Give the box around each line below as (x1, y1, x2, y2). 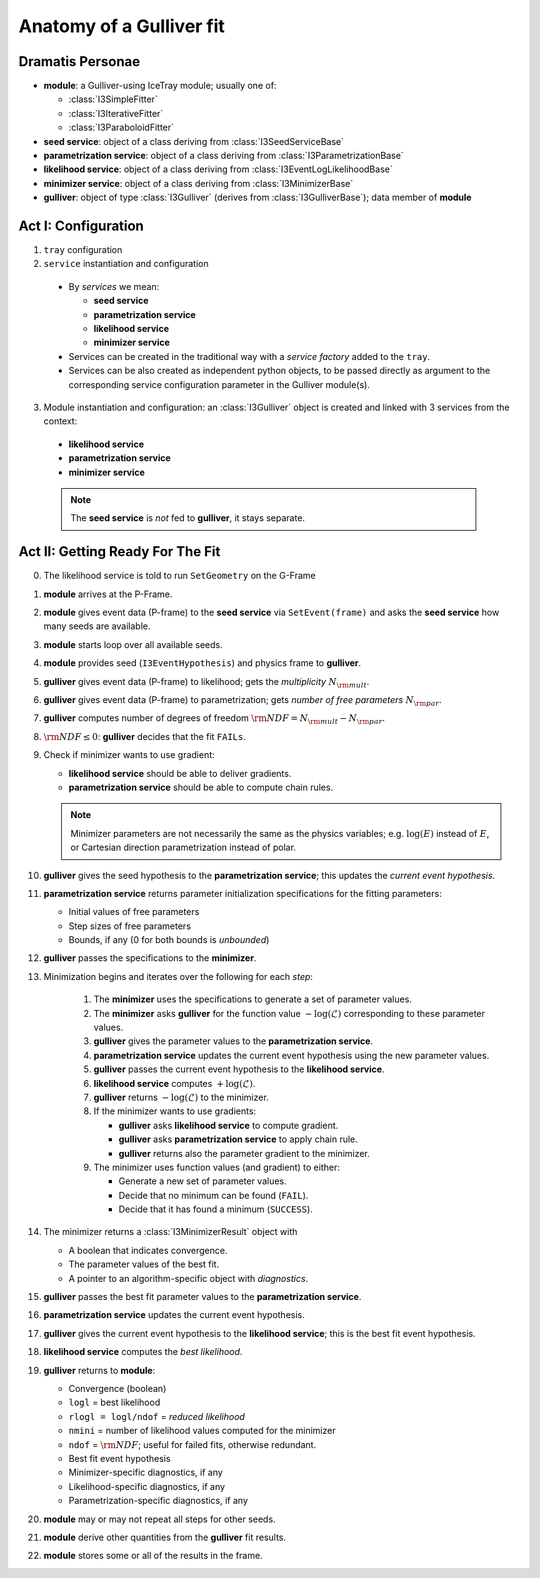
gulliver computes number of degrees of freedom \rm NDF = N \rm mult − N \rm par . (43, 712, 385, 727)
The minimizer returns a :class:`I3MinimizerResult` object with (43, 1226, 298, 1238)
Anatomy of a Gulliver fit (18, 15, 225, 37)
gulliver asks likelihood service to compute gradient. (118, 1119, 339, 1131)
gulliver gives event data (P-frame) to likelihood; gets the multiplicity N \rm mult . (43, 675, 370, 690)
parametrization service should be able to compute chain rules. (68, 781, 334, 793)
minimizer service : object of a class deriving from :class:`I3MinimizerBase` (43, 177, 354, 189)
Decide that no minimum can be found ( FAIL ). (118, 1189, 309, 1201)
